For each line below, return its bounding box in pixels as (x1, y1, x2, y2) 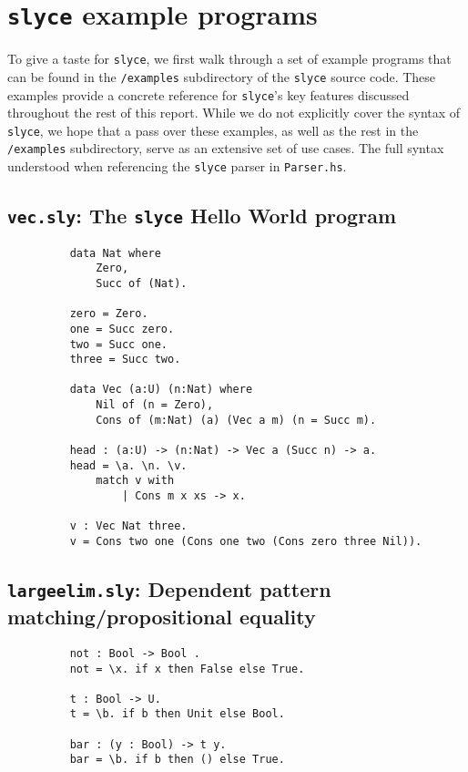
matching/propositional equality (7, 602, 316, 631)
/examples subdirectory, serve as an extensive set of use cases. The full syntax (7, 139, 444, 158)
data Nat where (69, 246, 161, 260)
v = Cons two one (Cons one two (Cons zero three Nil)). (69, 535, 422, 549)
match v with (96, 474, 175, 488)
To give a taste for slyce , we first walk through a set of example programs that (7, 49, 452, 68)
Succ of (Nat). (96, 276, 188, 290)
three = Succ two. (69, 353, 181, 366)
